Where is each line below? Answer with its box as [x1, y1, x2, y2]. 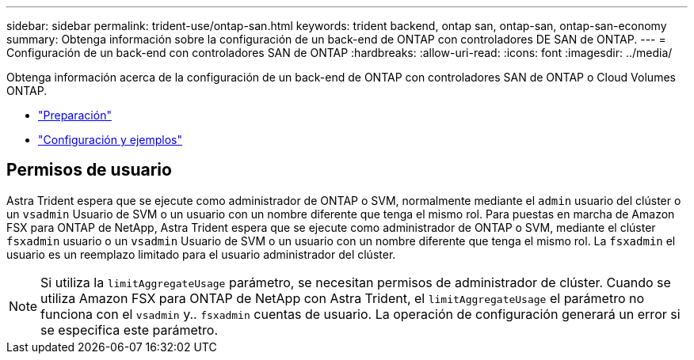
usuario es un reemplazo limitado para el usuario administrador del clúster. [6, 247, 396, 261]
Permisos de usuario [6, 160, 172, 180]
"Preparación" [38, 108, 112, 122]
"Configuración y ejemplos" [38, 133, 183, 146]
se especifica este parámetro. [40, 321, 218, 338]
